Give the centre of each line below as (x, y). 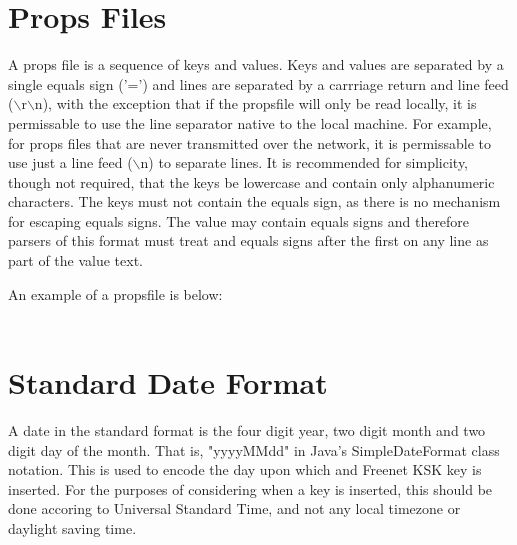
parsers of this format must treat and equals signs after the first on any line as (248, 240)
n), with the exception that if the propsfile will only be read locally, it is (255, 103)
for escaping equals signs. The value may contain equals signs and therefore (239, 220)
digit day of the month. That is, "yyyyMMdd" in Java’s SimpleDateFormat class (254, 449)
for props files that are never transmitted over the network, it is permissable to (249, 142)
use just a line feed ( (70, 162)
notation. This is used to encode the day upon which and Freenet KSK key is (245, 469)
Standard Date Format (168, 382)
